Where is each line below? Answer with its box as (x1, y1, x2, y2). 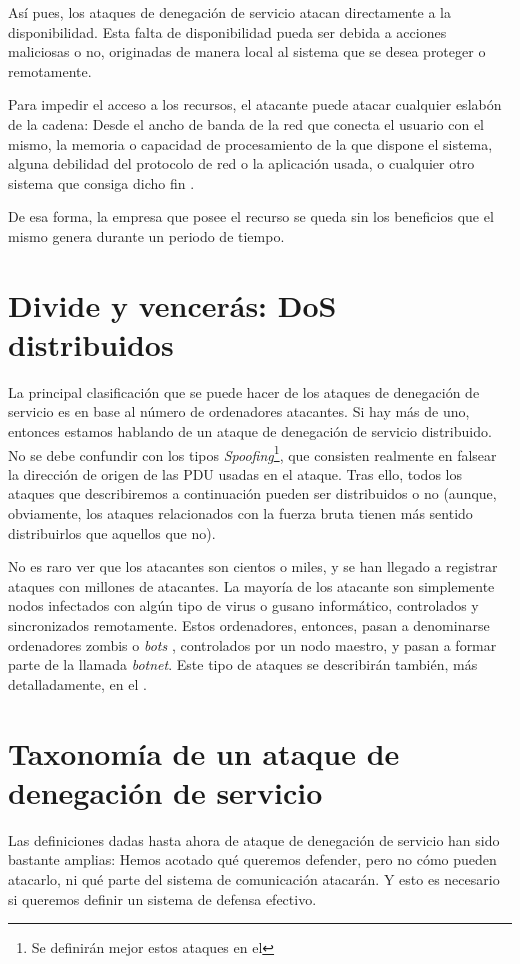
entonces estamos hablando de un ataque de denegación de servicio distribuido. (8, 421, 492, 442)
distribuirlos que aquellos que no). (8, 522, 216, 543)
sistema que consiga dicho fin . (8, 172, 195, 193)
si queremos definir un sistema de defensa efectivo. (8, 888, 317, 909)
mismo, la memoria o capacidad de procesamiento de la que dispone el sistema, (8, 133, 493, 154)
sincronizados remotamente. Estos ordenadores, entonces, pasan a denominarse (8, 615, 490, 636)
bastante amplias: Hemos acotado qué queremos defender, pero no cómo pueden (8, 849, 497, 870)
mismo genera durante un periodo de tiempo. (8, 225, 285, 246)
